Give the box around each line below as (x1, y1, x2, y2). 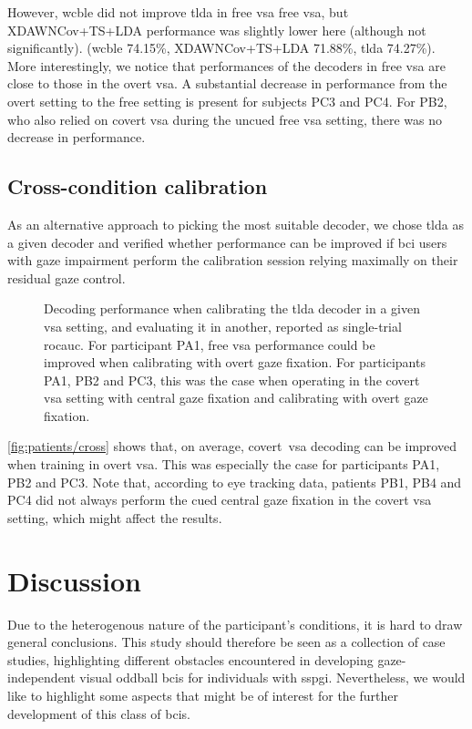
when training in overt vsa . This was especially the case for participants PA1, (7, 455, 440, 474)
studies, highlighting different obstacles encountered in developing (7, 650, 374, 669)
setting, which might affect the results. (7, 508, 222, 527)
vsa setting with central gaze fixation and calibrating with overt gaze (44, 388, 428, 407)
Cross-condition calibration (7, 172, 268, 200)
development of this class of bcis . (7, 703, 190, 723)
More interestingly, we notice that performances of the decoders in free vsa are (7, 56, 446, 75)
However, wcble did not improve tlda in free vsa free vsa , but (7, 3, 349, 21)
